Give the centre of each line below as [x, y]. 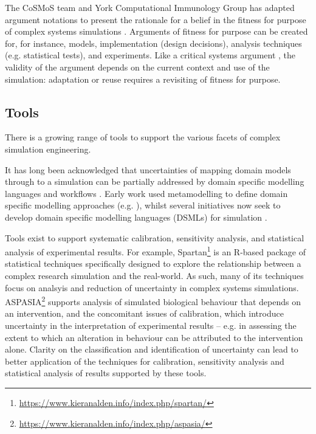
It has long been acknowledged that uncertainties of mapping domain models [148, 169]
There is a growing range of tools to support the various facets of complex [143, 137]
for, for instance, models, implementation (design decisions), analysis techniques [153, 43]
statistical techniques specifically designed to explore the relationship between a [153, 263]
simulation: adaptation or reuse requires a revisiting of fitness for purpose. [143, 79]
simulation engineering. [48, 149]
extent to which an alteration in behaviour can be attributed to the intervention [154, 337]
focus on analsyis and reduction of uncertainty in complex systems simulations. [152, 287]
